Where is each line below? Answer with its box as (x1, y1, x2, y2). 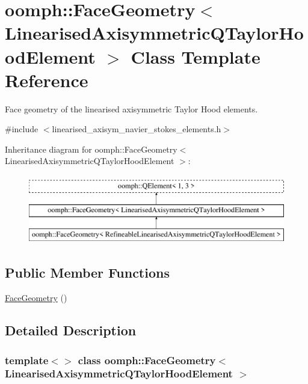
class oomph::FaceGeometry (78, 352, 216, 367)
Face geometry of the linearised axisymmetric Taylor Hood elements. (5, 102, 258, 115)
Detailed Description (5, 321, 137, 340)
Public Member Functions (5, 263, 170, 282)
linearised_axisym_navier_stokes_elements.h (52, 123, 221, 135)
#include (5, 123, 38, 135)
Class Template (131, 44, 260, 69)
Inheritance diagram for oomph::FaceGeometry (5, 142, 177, 155)
